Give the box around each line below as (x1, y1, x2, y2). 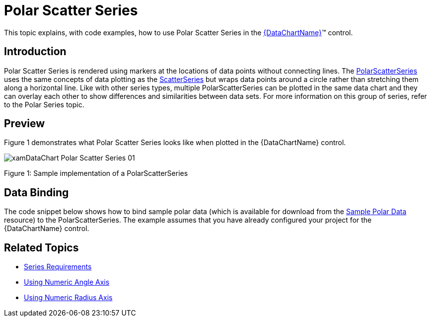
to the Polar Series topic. (4, 100, 84, 109)
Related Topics (4, 241, 79, 254)
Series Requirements (24, 262, 92, 271)
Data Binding (4, 186, 69, 199)
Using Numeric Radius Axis (24, 293, 113, 302)
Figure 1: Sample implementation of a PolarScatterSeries (4, 169, 188, 178)
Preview (4, 117, 45, 130)
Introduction (4, 45, 67, 58)
